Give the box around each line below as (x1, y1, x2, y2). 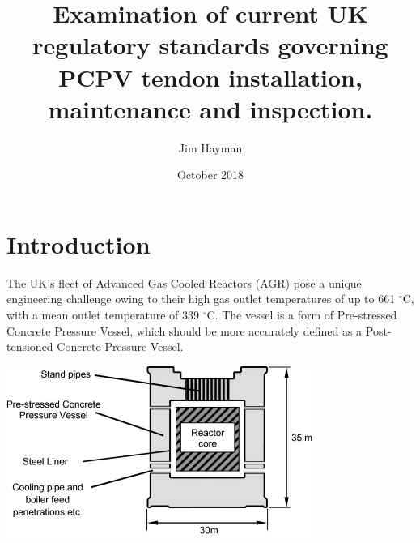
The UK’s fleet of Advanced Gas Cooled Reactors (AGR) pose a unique (6, 274, 362, 291)
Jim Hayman (178, 139, 243, 156)
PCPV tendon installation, (58, 60, 363, 93)
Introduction (6, 227, 151, 260)
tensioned (6, 338, 53, 355)
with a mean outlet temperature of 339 (6, 306, 200, 323)
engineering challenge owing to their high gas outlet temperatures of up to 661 (6, 290, 396, 307)
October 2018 (176, 166, 244, 183)
